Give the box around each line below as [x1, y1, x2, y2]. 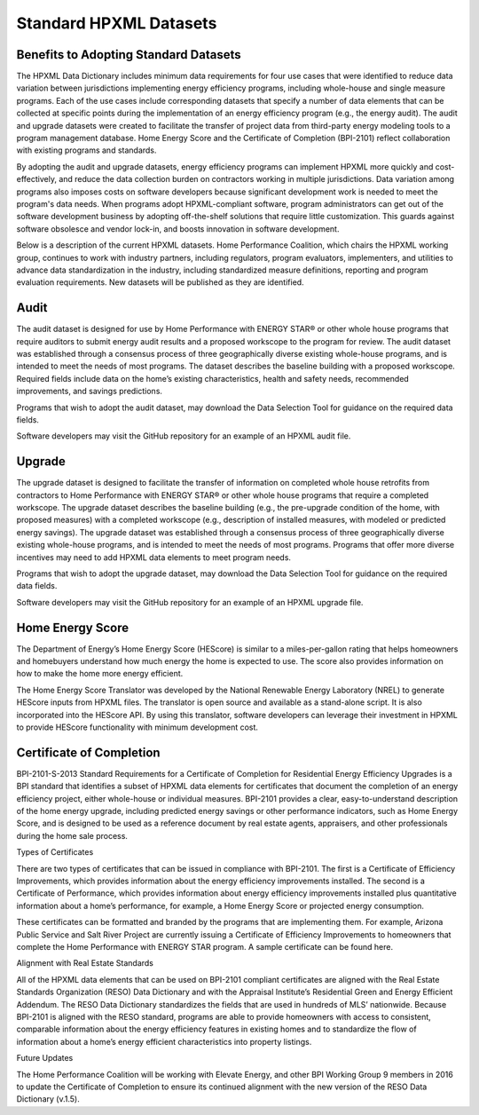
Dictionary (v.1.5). [16, 1094, 80, 1104]
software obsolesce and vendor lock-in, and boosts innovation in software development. [16, 223, 340, 234]
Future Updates [16, 1053, 74, 1064]
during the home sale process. [16, 830, 129, 841]
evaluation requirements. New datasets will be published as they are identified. [16, 277, 305, 288]
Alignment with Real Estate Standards [16, 958, 154, 969]
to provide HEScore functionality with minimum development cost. [16, 722, 259, 732]
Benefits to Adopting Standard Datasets [16, 47, 241, 62]
